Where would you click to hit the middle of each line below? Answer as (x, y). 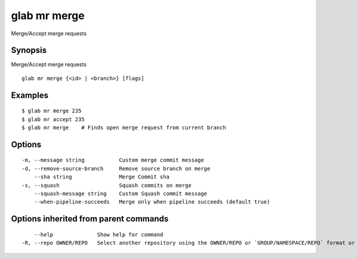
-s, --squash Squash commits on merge (107, 185)
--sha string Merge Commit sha (102, 177)
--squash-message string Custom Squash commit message (121, 194)
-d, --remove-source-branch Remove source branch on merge (116, 168)
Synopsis (29, 50)
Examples (30, 95)
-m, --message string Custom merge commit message (113, 160)
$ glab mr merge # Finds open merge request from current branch (124, 128)
